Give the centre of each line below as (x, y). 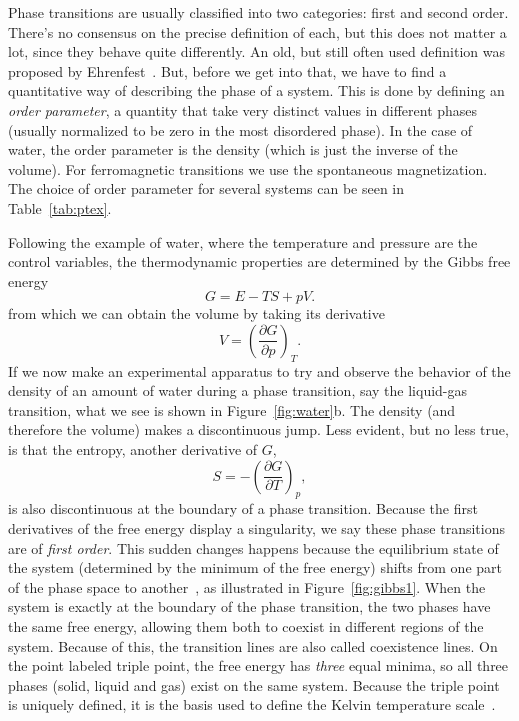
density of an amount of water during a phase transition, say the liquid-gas (238, 390)
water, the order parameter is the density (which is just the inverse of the (233, 149)
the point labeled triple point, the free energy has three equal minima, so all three (258, 665)
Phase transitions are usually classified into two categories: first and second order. (258, 12)
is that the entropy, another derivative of (133, 449)
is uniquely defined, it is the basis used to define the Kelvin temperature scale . (252, 704)
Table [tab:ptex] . (60, 207)
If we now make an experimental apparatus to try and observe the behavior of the (259, 370)
